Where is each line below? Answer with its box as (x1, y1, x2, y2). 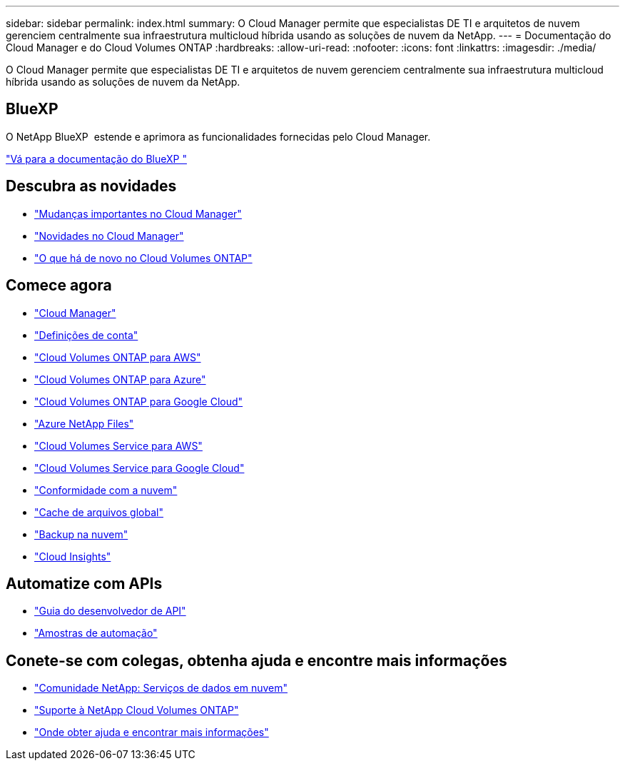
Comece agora (6, 276, 112, 295)
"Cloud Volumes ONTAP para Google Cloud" (34, 395, 243, 408)
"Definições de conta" (34, 328, 138, 341)
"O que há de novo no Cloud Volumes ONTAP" (34, 251, 253, 264)
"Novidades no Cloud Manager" (34, 229, 184, 242)
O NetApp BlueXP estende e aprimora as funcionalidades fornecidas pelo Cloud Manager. (6, 130, 431, 143)
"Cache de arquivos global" (34, 505, 163, 518)
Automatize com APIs (6, 574, 163, 593)
